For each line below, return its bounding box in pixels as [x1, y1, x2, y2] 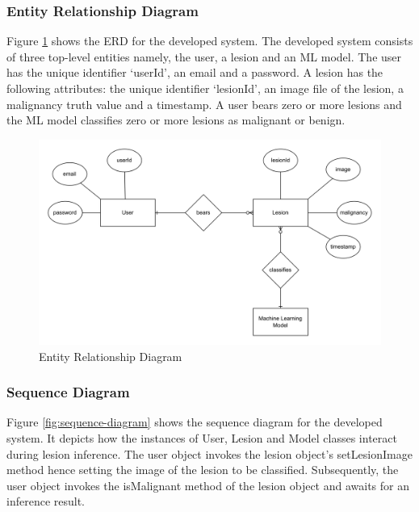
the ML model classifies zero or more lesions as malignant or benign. [6, 111, 346, 128]
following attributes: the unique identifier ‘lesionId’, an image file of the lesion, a [6, 80, 404, 96]
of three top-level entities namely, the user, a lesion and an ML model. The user [6, 48, 402, 65]
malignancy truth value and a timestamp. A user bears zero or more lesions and [6, 95, 402, 112]
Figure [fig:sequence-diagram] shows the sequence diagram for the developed [6, 413, 383, 430]
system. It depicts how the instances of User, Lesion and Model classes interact [6, 430, 397, 447]
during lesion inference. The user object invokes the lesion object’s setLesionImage [6, 445, 413, 462]
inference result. [6, 493, 85, 510]
